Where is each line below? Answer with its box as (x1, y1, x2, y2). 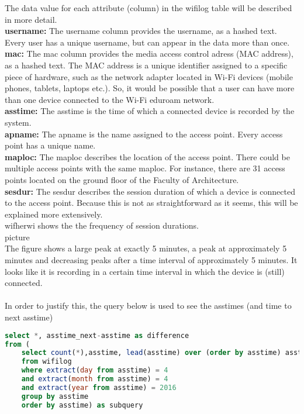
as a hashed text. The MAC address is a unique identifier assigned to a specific (5, 58, 288, 71)
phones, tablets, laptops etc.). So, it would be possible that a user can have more (5, 82, 295, 94)
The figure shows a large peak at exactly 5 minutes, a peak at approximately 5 (5, 242, 287, 254)
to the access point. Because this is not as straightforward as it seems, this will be (5, 196, 298, 209)
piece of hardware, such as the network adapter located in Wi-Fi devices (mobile (5, 70, 293, 82)
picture (5, 230, 30, 243)
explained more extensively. (5, 208, 103, 220)
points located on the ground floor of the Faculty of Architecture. (5, 173, 239, 185)
